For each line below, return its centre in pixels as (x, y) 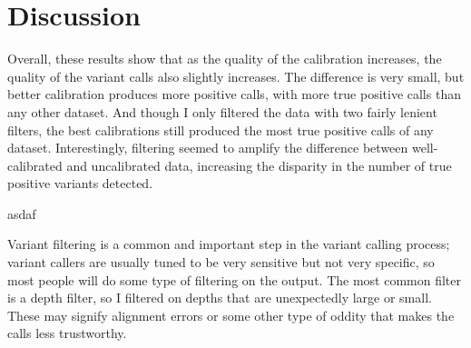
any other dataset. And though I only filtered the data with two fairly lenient (222, 111)
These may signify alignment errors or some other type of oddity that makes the (231, 315)
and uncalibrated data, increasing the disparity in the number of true (259, 165)
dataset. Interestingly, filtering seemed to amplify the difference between (208, 148)
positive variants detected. (80, 183)
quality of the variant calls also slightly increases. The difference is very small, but (236, 76)
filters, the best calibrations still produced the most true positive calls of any (221, 129)
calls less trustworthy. (67, 333)
